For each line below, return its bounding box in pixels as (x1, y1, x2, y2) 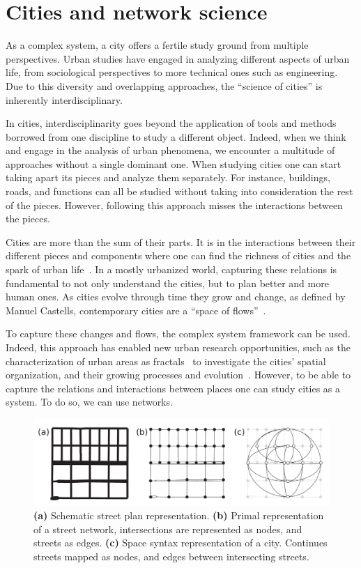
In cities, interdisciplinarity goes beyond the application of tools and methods (6, 116, 337, 130)
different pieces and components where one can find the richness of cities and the (6, 248, 351, 263)
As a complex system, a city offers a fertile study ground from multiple (6, 38, 309, 52)
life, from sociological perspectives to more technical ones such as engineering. (6, 65, 338, 79)
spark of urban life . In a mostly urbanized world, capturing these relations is (6, 262, 337, 277)
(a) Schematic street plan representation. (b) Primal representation (33, 508, 324, 523)
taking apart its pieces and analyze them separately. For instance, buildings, (6, 170, 330, 185)
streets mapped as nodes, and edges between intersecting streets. (33, 548, 309, 563)
